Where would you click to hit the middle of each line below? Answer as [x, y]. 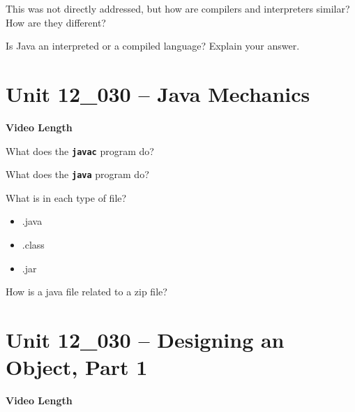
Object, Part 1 [77, 367]
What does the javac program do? [80, 150]
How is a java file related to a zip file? [86, 292]
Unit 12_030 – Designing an [145, 339]
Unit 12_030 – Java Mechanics [158, 93]
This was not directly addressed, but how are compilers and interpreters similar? [178, 8]
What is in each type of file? [66, 197]
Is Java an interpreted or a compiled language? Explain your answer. [153, 46]
